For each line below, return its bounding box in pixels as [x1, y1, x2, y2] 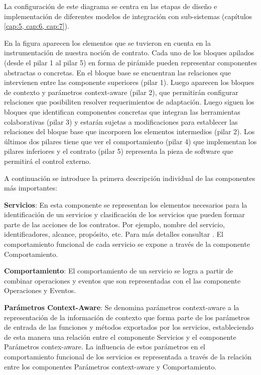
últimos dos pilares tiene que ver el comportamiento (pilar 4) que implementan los [4, 136, 257, 146]
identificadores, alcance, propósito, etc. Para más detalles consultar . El [4, 229, 223, 239]
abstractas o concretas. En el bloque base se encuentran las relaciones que [4, 67, 231, 77]
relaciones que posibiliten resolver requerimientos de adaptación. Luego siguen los [4, 97, 254, 107]
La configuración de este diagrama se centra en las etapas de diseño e [4, 1, 217, 11]
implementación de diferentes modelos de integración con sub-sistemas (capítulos [4, 11, 252, 21]
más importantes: [4, 182, 57, 193]
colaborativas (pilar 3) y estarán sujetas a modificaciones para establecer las [4, 116, 238, 127]
